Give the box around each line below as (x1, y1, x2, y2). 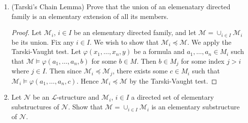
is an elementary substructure (151, 102, 240, 112)
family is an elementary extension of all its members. (11, 11, 168, 21)
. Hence (76, 75, 99, 86)
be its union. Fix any (11, 36, 74, 47)
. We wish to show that (89, 36, 159, 47)
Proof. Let (11, 27, 42, 37)
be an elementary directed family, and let (74, 27, 197, 37)
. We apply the (187, 36, 231, 47)
